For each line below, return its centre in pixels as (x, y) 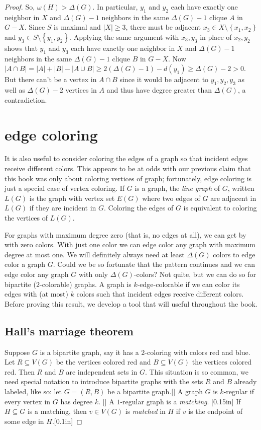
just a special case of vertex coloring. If (65, 188)
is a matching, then (57, 411)
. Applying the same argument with (124, 37)
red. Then (20, 371)
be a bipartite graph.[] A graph (155, 391)
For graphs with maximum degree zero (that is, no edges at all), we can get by (125, 234)
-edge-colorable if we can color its (188, 284)
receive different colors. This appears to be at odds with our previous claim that (128, 168)
